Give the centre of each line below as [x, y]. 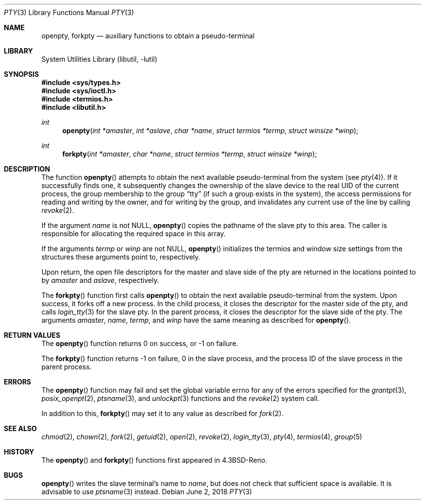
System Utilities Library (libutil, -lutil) [99, 59]
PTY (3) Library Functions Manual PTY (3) [69, 12]
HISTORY [19, 452]
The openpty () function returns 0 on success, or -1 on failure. [140, 343]
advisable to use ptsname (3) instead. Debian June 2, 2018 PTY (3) [147, 492]
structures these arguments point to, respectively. [121, 257]
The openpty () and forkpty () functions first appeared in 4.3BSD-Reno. [154, 460]
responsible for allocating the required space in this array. [134, 234]
